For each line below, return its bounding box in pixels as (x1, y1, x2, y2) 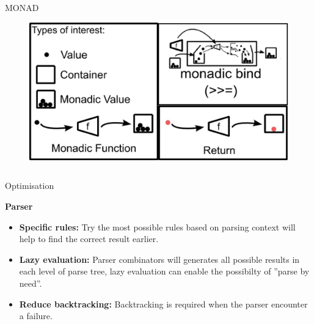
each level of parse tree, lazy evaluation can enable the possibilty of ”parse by (19, 265, 310, 278)
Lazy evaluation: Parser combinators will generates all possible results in (19, 252, 300, 265)
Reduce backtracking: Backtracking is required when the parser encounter (19, 297, 308, 310)
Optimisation (5, 179, 54, 192)
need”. (19, 277, 42, 289)
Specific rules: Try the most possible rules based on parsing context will (19, 220, 296, 233)
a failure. (19, 309, 53, 322)
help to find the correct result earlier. (19, 232, 159, 245)
